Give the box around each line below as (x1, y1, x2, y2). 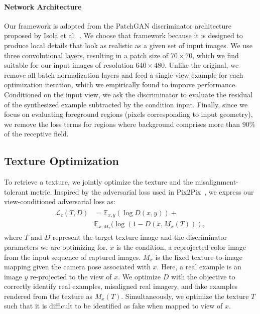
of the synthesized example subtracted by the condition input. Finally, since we (4, 99, 248, 109)
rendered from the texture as (4, 290, 93, 301)
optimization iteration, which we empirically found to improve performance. (4, 79, 237, 90)
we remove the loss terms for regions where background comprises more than (4, 118, 240, 129)
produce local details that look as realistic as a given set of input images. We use (4, 40, 252, 50)
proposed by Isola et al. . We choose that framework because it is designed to (4, 30, 243, 41)
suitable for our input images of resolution (4, 60, 134, 70)
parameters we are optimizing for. (4, 241, 108, 252)
